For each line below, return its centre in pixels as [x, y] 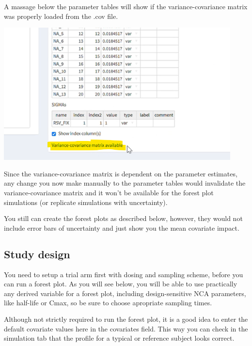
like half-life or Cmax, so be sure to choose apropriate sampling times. [108, 303]
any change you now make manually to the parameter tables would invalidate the [125, 183]
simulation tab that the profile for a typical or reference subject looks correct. [119, 338]
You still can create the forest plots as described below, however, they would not [123, 218]
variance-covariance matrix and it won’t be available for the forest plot [109, 192]
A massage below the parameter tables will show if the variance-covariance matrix [126, 6]
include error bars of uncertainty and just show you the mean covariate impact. [122, 228]
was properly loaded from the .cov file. [61, 16]
